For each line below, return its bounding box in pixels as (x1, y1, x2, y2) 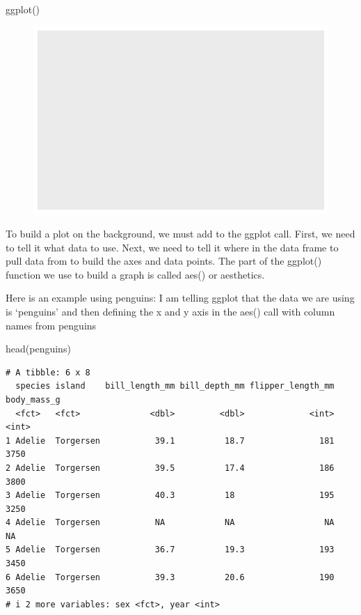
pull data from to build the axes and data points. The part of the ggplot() (6, 254, 322, 268)
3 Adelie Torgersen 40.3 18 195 (6, 490, 335, 501)
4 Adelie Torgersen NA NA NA (6, 517, 335, 528)
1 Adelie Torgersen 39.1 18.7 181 (6, 435, 335, 446)
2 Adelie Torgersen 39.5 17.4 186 (6, 462, 335, 473)
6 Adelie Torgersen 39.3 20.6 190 (6, 572, 335, 582)
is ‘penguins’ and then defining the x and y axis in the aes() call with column (6, 304, 335, 318)
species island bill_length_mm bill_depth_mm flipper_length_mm (15, 381, 335, 391)
